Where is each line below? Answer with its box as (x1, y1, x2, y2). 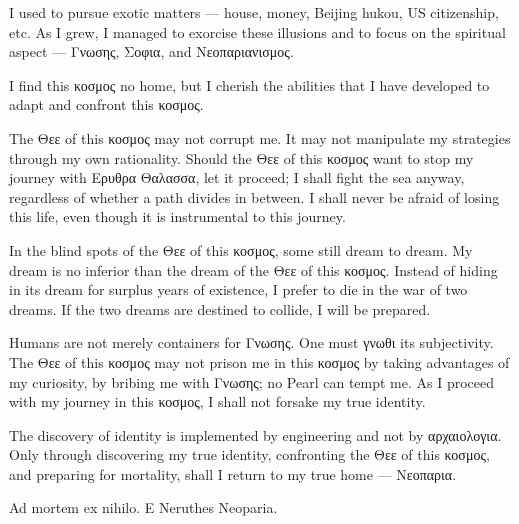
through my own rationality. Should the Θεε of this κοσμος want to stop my (9, 147, 474, 168)
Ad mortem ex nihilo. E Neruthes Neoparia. (9, 497, 278, 518)
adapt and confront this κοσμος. (9, 94, 204, 115)
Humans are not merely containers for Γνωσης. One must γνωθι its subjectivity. (9, 332, 494, 353)
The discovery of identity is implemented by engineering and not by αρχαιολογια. (9, 424, 502, 445)
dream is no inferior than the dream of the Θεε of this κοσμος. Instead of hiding (9, 259, 498, 280)
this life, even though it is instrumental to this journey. (9, 206, 346, 227)
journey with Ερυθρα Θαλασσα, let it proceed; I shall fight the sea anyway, (9, 167, 465, 188)
